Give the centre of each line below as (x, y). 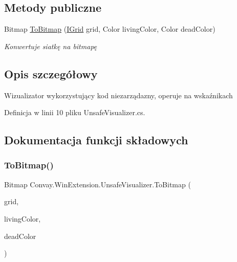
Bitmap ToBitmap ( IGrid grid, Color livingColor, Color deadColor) (110, 29)
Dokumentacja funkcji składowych (96, 140)
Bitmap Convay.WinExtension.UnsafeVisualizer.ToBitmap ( (98, 184)
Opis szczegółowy (51, 73)
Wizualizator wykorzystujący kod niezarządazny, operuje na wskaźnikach (118, 95)
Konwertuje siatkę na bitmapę (51, 46)
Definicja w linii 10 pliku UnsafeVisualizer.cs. (75, 112)
